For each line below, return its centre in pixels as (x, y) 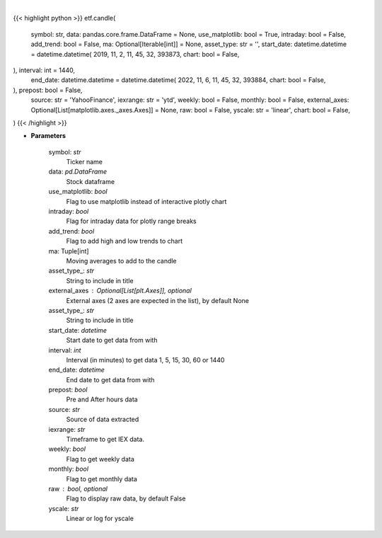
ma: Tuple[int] (69, 251)
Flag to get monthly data (102, 479)
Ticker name (84, 162)
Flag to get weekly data (100, 459)
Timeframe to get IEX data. (105, 440)
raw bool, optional (78, 488)
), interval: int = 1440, (44, 70)
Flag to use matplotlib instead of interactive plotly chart (146, 201)
